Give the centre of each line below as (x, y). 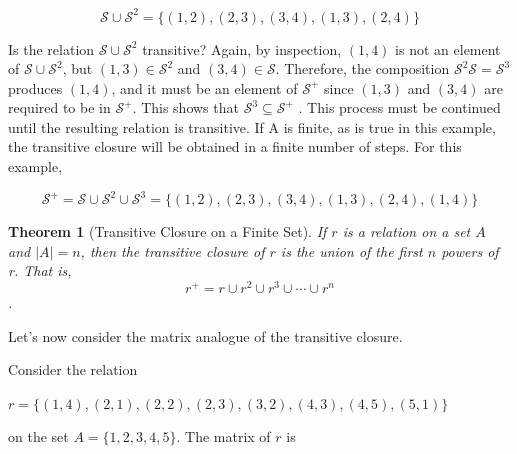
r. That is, (40, 270)
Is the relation (51, 48)
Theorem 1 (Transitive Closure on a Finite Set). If (167, 231)
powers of (470, 250)
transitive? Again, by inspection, (242, 48)
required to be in (59, 107)
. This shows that (185, 107)
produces (35, 87)
